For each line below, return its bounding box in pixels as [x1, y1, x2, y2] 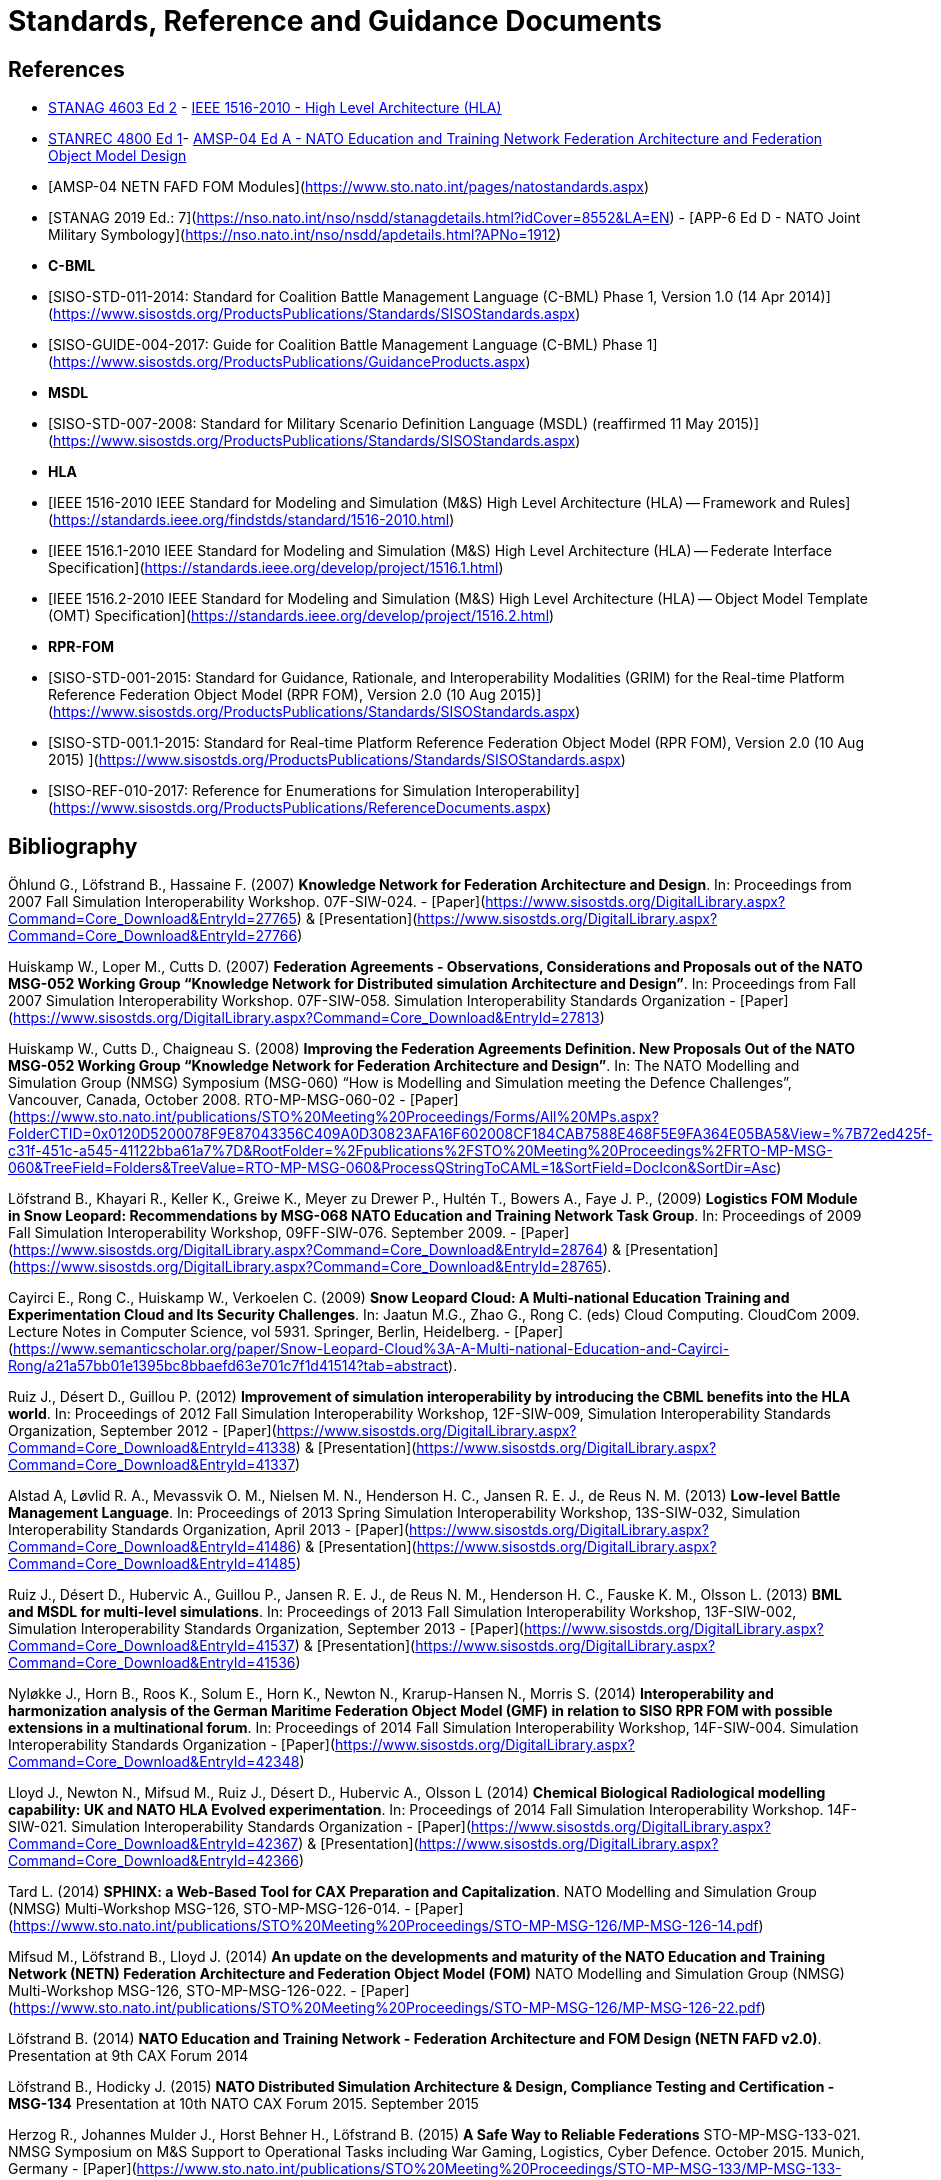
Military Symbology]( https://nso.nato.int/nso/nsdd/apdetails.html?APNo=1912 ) [48, 226, 562, 244]
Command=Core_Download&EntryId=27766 [8, 927, 298, 945]
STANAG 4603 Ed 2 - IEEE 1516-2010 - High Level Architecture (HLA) [48, 99, 502, 117]
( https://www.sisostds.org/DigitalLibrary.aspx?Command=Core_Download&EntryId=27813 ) [8, 1009, 605, 1027]
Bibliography [8, 833, 138, 859]
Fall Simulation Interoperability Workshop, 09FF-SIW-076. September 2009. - [8, 1224, 517, 1242]
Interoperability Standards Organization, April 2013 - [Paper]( [8, 1521, 410, 1539]
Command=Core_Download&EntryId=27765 [8, 910, 297, 928]
